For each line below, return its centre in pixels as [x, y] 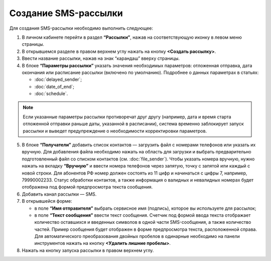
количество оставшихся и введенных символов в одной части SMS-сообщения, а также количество [143, 222]
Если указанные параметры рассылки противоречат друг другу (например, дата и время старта [127, 117]
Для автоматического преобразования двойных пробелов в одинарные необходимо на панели [137, 236]
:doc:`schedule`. [51, 94]
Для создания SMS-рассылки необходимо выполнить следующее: [81, 28]
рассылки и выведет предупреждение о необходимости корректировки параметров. [115, 131]
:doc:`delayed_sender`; [58, 79]
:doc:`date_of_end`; [54, 86]
